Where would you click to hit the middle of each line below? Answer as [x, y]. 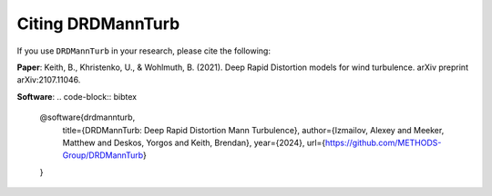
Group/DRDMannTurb [103, 155]
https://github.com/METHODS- [383, 142]
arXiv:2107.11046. [49, 80]
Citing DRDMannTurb [98, 24]
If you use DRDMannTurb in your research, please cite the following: [143, 51]
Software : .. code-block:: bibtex [77, 96]
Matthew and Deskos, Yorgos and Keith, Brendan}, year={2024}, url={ [194, 142]
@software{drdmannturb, [87, 117]
